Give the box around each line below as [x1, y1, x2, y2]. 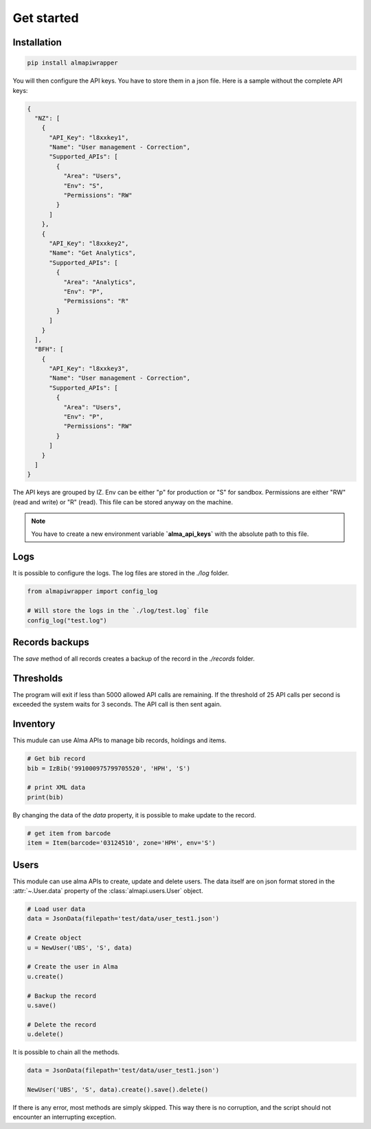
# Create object [27, 934, 82, 942]
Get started [12, 10, 79, 25]
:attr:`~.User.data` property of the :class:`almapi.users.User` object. [12, 887, 203, 895]
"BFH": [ [34, 345, 64, 354]
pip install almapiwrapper [27, 59, 118, 67]
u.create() [27, 972, 64, 980]
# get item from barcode [27, 829, 111, 837]
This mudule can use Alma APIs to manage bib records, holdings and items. [12, 736, 227, 744]
